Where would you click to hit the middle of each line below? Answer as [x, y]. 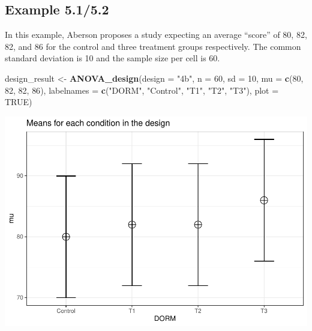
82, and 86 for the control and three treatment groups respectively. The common [153, 46]
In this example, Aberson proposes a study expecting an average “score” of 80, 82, [156, 35]
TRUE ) [19, 102]
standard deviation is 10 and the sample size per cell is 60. [112, 58]
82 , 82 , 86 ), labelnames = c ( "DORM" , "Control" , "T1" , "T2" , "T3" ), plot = [142, 90]
